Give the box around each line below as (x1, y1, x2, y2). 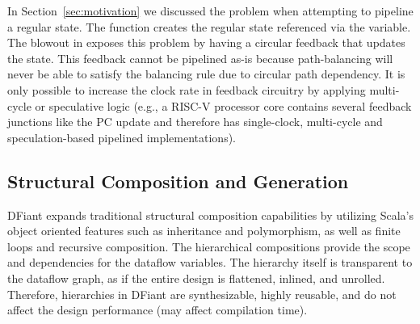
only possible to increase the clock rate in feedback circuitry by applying (7, 81, 366, 98)
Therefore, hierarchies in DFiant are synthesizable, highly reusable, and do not (7, 285, 397, 302)
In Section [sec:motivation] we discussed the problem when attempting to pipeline (7, 2, 414, 19)
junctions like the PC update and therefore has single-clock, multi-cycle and (7, 113, 383, 130)
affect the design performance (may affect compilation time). (7, 301, 308, 318)
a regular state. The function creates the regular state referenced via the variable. (7, 18, 411, 35)
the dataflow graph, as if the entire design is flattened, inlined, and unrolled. (7, 269, 385, 286)
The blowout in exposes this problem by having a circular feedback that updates (7, 34, 405, 51)
